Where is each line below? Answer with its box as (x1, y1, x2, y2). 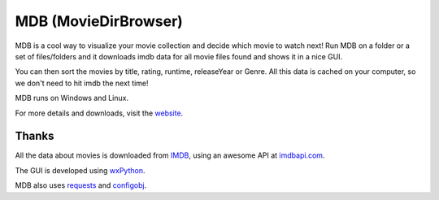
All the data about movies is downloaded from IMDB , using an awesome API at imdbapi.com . (15, 150, 325, 160)
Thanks (15, 129, 54, 143)
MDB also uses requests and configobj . (15, 180, 147, 190)
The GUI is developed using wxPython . (15, 165, 146, 175)
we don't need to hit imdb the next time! (15, 78, 149, 88)
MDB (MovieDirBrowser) (15, 12, 183, 30)
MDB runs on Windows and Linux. (15, 93, 129, 103)
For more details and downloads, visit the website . (15, 108, 184, 118)
